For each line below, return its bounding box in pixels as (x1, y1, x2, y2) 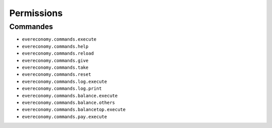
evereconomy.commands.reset (22, 72, 92, 77)
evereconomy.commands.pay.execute (22, 113, 107, 119)
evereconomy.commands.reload (22, 51, 94, 56)
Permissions (9, 8, 63, 19)
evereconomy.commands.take (22, 64, 89, 70)
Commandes (9, 22, 53, 31)
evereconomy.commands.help (22, 43, 89, 49)
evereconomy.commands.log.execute (22, 78, 107, 84)
